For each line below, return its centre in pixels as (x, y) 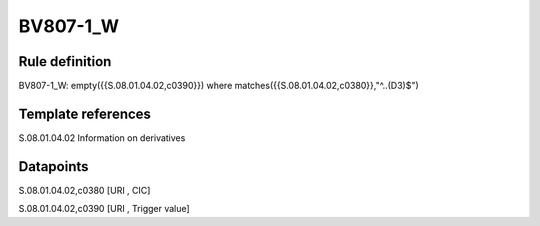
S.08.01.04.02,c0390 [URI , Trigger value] (104, 209)
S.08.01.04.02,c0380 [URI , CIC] (84, 190)
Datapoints (53, 166)
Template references (85, 113)
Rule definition (65, 61)
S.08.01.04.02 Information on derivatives (102, 137)
